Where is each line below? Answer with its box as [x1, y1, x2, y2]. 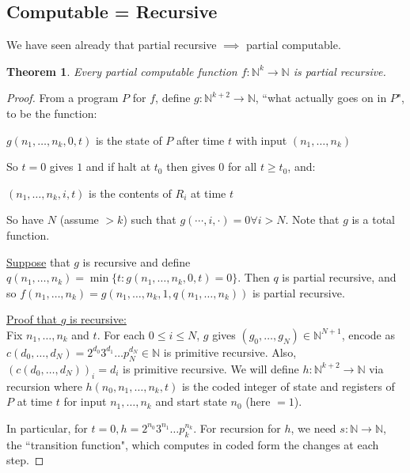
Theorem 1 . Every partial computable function [6, 62, 237, 79]
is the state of [95, 131, 162, 148]
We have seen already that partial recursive [6, 36, 217, 53]
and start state [155, 393, 227, 410]
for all [228, 158, 257, 175]
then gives [166, 158, 215, 175]
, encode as [341, 326, 395, 342]
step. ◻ [6, 452, 44, 468]
